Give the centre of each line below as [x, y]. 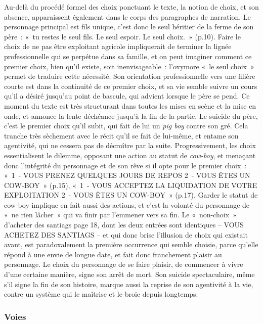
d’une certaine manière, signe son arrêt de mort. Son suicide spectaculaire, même [129, 274]
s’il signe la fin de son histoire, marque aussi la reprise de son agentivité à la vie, [129, 284]
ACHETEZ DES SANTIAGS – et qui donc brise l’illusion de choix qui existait [126, 234]
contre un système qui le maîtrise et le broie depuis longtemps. [101, 294]
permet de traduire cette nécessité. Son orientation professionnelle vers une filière [130, 76]
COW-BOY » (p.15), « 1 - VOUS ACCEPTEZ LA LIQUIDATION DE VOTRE [131, 185]
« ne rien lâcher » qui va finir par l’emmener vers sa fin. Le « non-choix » [120, 215]
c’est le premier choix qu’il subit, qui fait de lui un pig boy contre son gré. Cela [126, 126]
